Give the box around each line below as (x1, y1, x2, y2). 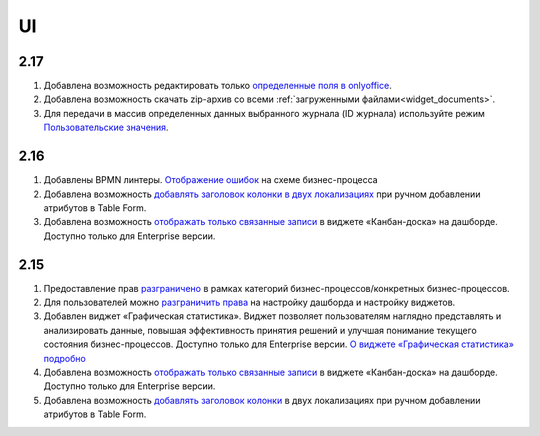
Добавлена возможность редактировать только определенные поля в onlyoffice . (43, 80, 392, 92)
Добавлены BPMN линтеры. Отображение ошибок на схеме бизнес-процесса (43, 174, 379, 186)
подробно (43, 352, 87, 364)
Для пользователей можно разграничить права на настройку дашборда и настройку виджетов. (43, 296, 456, 308)
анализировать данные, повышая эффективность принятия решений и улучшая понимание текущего (43, 324, 477, 336)
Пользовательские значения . (43, 121, 169, 134)
